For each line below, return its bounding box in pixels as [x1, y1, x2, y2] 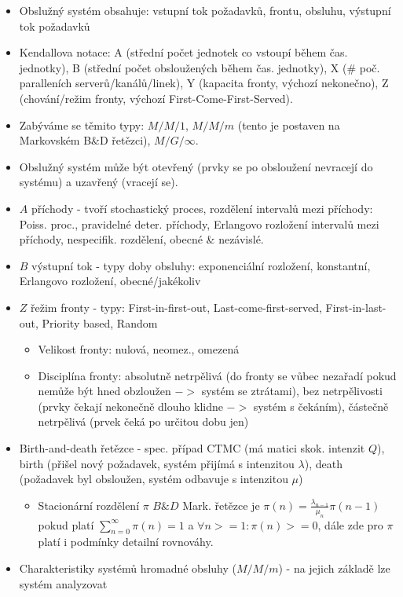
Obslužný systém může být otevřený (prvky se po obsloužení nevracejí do [19, 158, 373, 174]
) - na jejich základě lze [278, 560, 390, 577]
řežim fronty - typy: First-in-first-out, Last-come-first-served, [31, 298, 322, 315]
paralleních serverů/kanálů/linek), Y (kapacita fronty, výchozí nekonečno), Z [19, 75, 389, 91]
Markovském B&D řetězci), [19, 132, 151, 148]
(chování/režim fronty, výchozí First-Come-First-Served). [19, 90, 293, 106]
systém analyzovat [19, 575, 108, 592]
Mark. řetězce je [182, 496, 260, 513]
